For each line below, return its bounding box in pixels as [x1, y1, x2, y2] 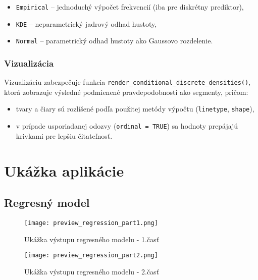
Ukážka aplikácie [4, 160, 124, 181]
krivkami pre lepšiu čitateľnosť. [16, 130, 113, 141]
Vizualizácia [4, 57, 54, 69]
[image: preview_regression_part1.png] [24, 219, 158, 227]
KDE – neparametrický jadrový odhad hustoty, [16, 18, 157, 29]
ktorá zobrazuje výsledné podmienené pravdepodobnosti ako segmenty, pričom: [4, 86, 248, 97]
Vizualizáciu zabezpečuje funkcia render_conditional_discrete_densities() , [4, 77, 251, 87]
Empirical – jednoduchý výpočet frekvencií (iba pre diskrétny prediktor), [16, 2, 244, 12]
